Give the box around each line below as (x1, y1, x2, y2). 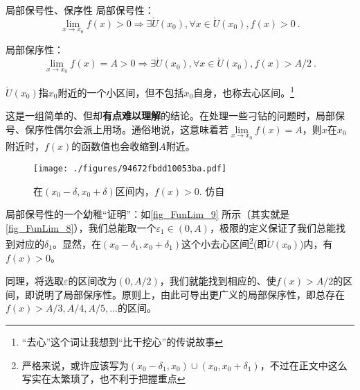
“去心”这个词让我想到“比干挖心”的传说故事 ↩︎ (21, 334, 223, 348)
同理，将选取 (6, 273, 64, 288)
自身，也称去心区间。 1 (193, 83, 294, 99)
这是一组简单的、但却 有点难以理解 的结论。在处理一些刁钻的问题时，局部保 (6, 108, 345, 123)
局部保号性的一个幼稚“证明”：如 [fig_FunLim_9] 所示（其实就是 (6, 207, 290, 221)
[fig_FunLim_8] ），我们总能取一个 (6, 220, 156, 235)
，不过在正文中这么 (260, 357, 348, 372)
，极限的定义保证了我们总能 (209, 220, 336, 235)
